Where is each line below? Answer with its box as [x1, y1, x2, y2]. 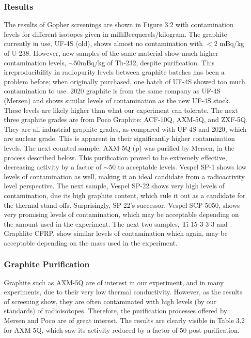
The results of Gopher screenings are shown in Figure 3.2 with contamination [4, 19, 234, 30]
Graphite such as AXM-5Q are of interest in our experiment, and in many [4, 277, 224, 287]
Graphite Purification [4, 258, 90, 270]
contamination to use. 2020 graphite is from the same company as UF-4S [4, 86, 220, 96]
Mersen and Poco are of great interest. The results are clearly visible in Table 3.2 [4, 315, 245, 325]
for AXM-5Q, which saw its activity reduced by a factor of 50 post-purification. [4, 324, 240, 335]
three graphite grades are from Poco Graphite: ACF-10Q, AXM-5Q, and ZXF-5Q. [4, 114, 248, 124]
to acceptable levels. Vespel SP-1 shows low [118, 162, 247, 172]
